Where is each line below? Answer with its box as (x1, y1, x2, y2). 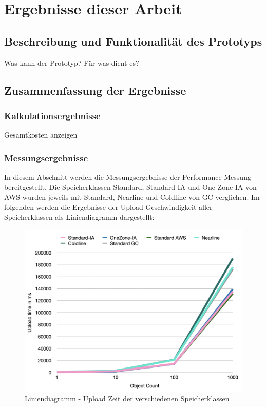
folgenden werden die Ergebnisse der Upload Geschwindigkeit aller (4, 201, 213, 212)
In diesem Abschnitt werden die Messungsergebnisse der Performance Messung (4, 171, 251, 182)
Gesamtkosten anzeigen (4, 129, 78, 140)
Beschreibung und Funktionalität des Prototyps (4, 33, 262, 49)
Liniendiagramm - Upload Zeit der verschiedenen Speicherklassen (25, 393, 230, 404)
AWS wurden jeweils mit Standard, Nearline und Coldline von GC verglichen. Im (4, 191, 260, 202)
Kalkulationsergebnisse (4, 109, 101, 122)
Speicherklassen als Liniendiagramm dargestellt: (4, 211, 155, 222)
